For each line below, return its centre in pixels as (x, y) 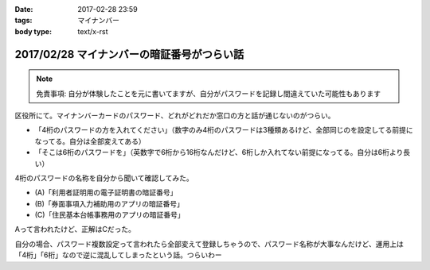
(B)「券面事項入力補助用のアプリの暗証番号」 (109, 203)
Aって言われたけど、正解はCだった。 (75, 229)
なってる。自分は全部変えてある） (90, 141)
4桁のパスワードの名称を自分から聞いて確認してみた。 (104, 178)
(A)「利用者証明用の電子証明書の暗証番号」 (106, 193)
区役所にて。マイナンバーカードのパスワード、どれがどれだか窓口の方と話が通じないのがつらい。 (175, 115)
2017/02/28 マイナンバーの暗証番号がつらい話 (129, 54)
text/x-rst (93, 31)
